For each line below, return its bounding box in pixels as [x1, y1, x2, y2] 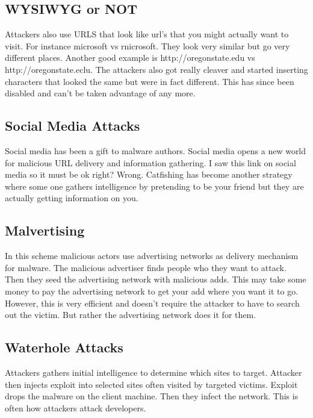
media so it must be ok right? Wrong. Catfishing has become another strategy [5, 168, 293, 181]
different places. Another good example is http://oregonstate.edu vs [5, 51, 255, 64]
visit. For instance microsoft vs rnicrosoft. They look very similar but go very [5, 39, 290, 52]
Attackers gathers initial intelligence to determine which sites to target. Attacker [5, 366, 302, 378]
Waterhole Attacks [5, 338, 123, 357]
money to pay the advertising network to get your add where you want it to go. [5, 284, 299, 297]
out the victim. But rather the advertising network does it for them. [5, 308, 256, 321]
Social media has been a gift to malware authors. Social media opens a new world [5, 144, 306, 157]
